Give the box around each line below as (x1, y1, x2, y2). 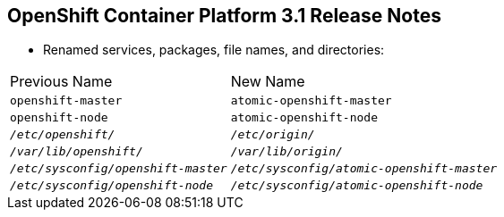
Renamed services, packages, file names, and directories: (43, 42, 385, 58)
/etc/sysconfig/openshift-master (10, 162, 227, 176)
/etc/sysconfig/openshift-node (10, 179, 213, 193)
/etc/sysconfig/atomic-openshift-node (230, 179, 483, 193)
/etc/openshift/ (10, 128, 115, 142)
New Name (230, 72, 305, 91)
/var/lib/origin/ (230, 145, 343, 159)
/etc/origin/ (230, 128, 315, 142)
